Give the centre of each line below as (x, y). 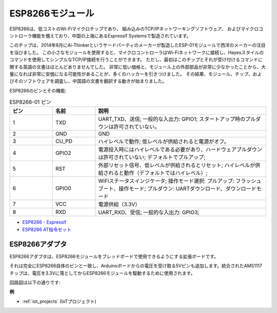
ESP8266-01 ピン (31, 102)
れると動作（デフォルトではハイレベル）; (158, 173)
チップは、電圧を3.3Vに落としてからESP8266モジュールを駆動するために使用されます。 (102, 273)
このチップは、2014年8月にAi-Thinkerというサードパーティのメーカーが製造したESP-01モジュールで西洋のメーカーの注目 (137, 45)
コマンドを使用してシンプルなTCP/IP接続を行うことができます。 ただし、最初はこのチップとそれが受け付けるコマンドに (136, 60)
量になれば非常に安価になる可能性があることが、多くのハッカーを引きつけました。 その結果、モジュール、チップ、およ (136, 74)
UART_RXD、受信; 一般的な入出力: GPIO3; (149, 212)
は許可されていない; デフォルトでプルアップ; (152, 158)
